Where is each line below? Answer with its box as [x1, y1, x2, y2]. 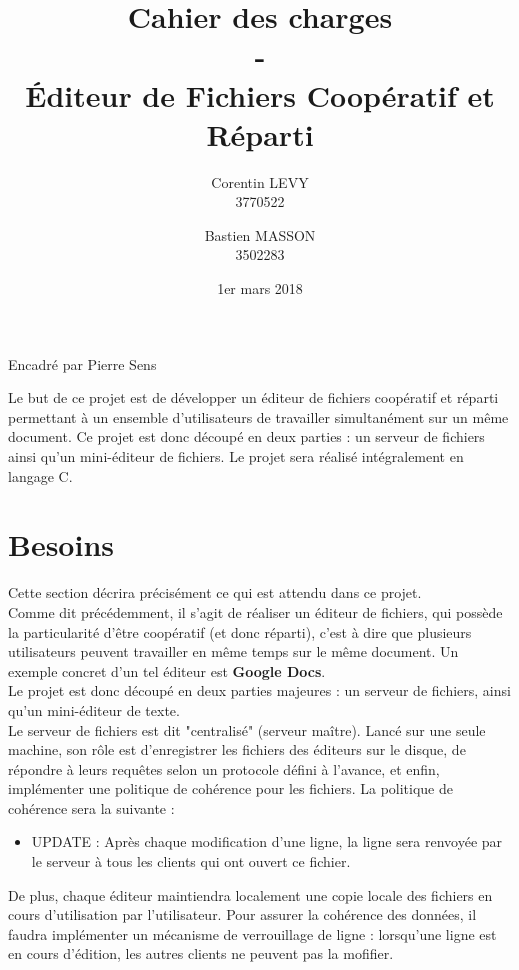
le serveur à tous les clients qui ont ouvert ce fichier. [31, 851, 351, 872]
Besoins [8, 524, 115, 565]
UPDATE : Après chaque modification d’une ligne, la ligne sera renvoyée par [31, 831, 503, 852]
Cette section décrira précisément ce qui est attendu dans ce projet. [8, 582, 422, 603]
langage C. [8, 465, 73, 486]
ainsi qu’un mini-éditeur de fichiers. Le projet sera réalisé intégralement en [8, 446, 464, 467]
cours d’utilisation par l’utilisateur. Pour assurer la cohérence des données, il [8, 904, 477, 925]
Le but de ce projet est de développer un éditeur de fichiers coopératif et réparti [8, 387, 499, 408]
